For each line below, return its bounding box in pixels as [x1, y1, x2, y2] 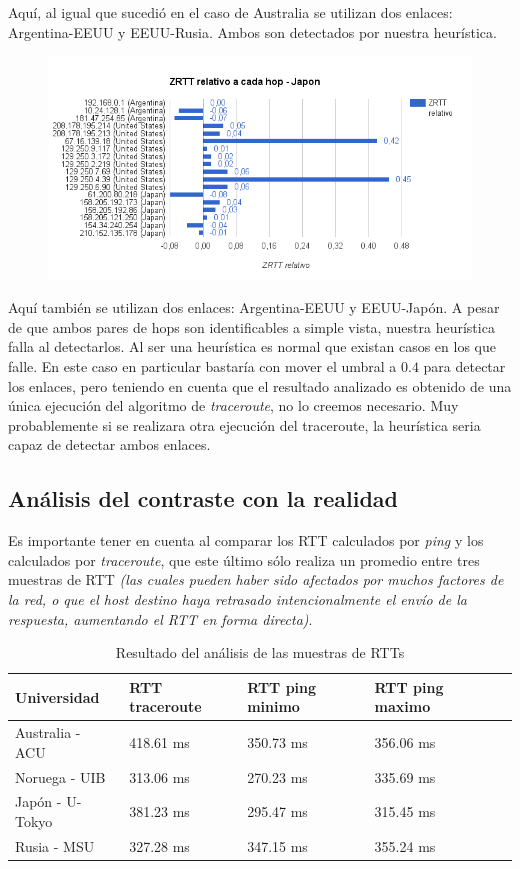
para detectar [423, 356, 506, 376]
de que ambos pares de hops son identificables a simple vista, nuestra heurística [8, 316, 495, 337]
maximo [374, 696, 431, 717]
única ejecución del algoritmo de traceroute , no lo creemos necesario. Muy [8, 395, 459, 416]
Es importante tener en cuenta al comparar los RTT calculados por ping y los [8, 530, 484, 551]
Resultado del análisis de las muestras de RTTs [115, 642, 405, 663]
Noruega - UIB [15, 766, 106, 787]
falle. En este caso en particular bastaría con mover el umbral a [8, 356, 397, 376]
